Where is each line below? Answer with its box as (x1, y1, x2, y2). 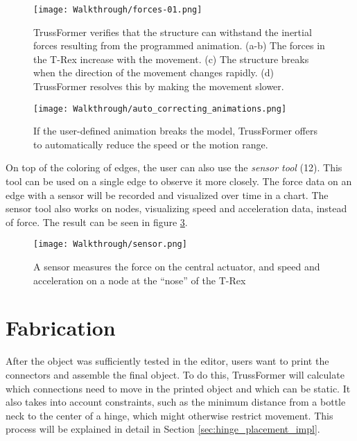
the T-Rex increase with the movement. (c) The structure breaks (33, 51, 309, 66)
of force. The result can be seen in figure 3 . (6, 214, 188, 229)
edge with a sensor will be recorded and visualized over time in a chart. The (6, 187, 329, 202)
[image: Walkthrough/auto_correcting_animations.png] (33, 103, 287, 114)
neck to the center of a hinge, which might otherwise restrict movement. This (6, 408, 333, 422)
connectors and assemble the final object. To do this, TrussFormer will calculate (6, 367, 345, 381)
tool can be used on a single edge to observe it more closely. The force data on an (6, 174, 352, 189)
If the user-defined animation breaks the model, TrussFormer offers (33, 123, 317, 138)
